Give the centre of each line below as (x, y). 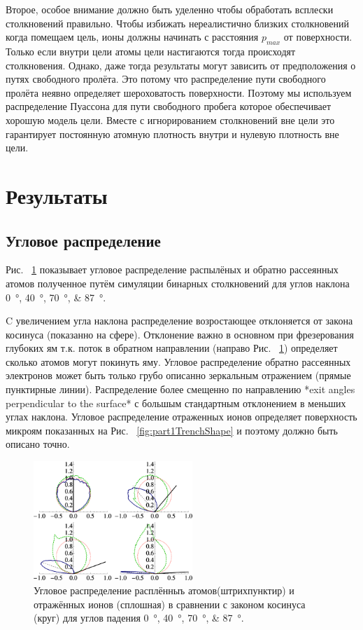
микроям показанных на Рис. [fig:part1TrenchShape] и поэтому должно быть (172, 430)
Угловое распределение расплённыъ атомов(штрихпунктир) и (164, 590)
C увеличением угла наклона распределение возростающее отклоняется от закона (179, 321)
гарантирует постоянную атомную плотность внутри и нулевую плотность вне (172, 133)
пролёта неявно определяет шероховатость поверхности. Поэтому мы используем (179, 92)
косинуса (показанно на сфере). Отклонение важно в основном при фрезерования (180, 334)
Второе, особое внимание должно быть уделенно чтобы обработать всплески (170, 9)
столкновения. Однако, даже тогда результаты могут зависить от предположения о (181, 65)
